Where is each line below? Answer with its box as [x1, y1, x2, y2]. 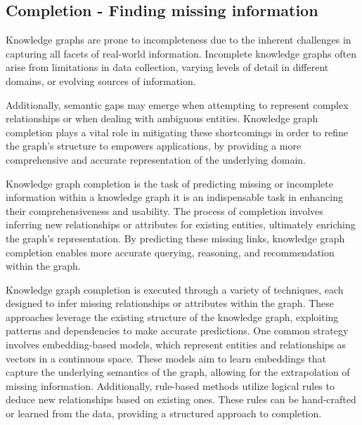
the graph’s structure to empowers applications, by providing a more [6, 138, 302, 153]
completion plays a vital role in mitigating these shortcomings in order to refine [6, 124, 349, 139]
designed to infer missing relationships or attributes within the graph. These [6, 296, 335, 310]
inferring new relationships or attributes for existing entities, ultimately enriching [6, 217, 356, 232]
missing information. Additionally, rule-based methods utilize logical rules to [6, 378, 335, 393]
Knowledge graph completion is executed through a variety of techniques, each [6, 282, 344, 296]
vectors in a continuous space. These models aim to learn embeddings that [6, 351, 326, 365]
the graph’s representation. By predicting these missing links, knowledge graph [6, 230, 345, 245]
